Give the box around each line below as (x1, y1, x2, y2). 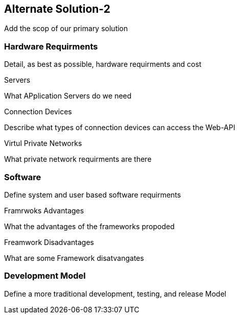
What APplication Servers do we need (4, 91, 132, 101)
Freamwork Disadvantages (4, 237, 94, 247)
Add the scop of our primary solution (4, 24, 128, 33)
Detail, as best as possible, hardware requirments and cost (4, 60, 202, 69)
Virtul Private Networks (4, 139, 82, 148)
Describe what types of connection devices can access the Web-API (4, 123, 235, 132)
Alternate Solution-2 (4, 3, 110, 15)
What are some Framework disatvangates (4, 253, 144, 262)
